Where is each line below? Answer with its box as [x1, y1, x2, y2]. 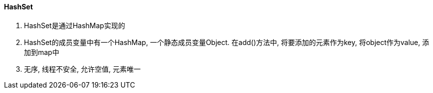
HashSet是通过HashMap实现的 [24, 21, 125, 30]
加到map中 [24, 47, 59, 56]
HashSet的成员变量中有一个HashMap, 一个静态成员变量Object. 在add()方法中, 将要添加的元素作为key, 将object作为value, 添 [24, 38, 430, 46]
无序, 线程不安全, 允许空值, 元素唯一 [24, 64, 141, 73]
